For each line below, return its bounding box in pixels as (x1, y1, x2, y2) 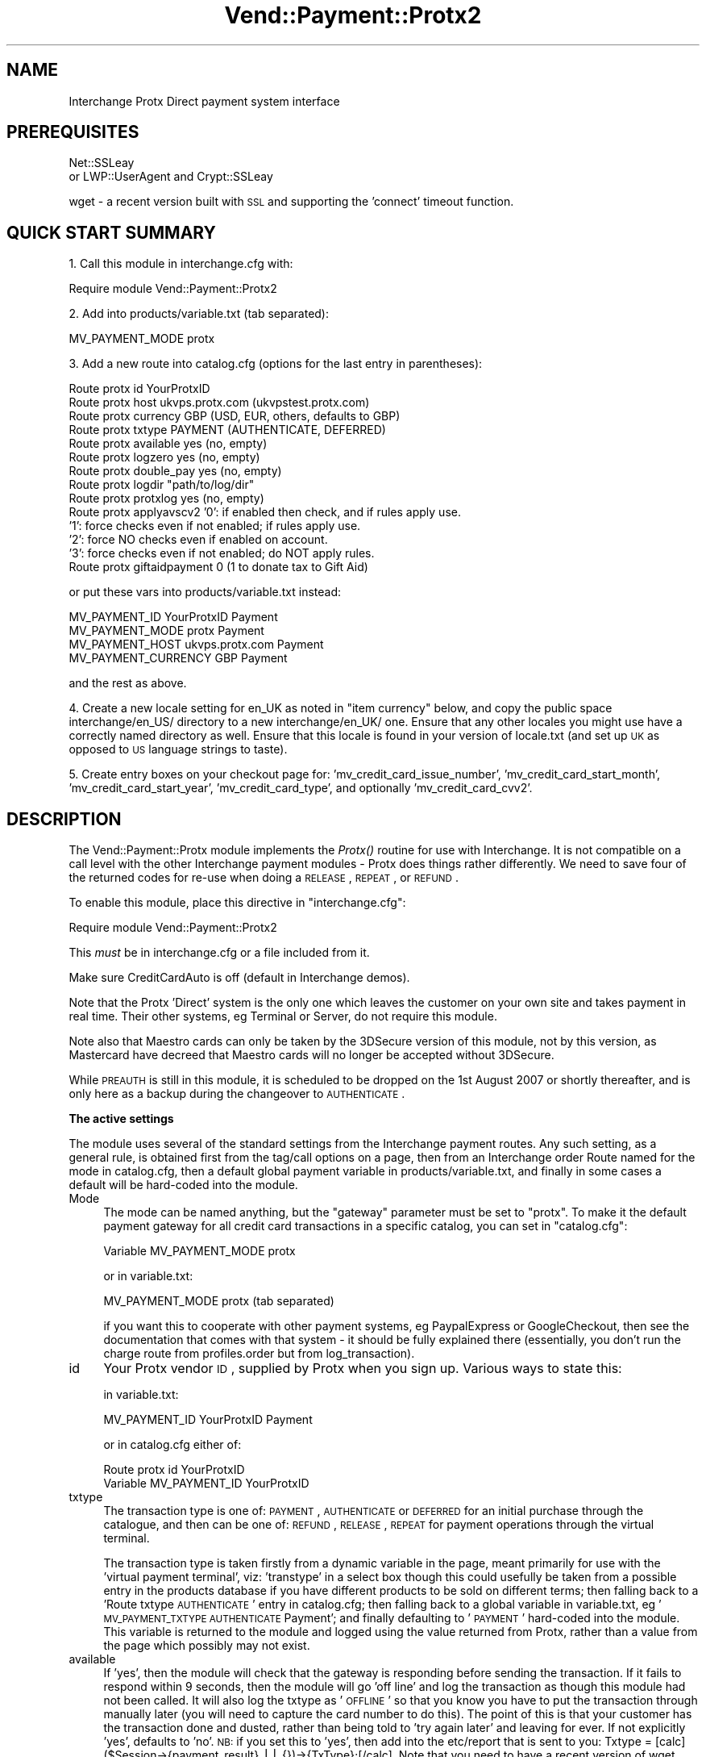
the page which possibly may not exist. (103, 1638, 310, 1653)
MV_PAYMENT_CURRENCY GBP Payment (69, 651, 288, 666)
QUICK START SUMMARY (6, 222, 216, 243)
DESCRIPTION (6, 808, 122, 829)
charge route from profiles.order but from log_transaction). (103, 1346, 415, 1361)
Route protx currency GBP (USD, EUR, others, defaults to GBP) (69, 409, 401, 424)
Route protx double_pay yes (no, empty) (69, 464, 282, 478)
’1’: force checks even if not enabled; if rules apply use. (69, 519, 361, 533)
